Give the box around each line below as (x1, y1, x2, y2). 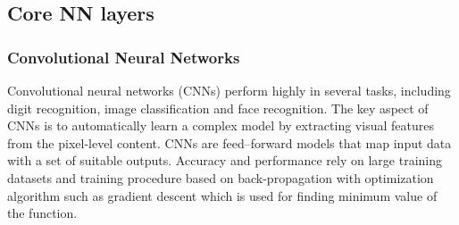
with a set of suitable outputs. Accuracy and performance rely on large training (7, 151, 442, 170)
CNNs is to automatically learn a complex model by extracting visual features (7, 116, 434, 135)
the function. (7, 204, 78, 222)
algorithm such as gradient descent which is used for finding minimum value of (7, 186, 438, 204)
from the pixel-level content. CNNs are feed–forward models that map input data (7, 133, 452, 152)
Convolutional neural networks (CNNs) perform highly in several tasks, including (7, 81, 451, 99)
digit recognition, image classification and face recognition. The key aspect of (7, 98, 429, 117)
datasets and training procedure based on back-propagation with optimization (7, 168, 434, 187)
